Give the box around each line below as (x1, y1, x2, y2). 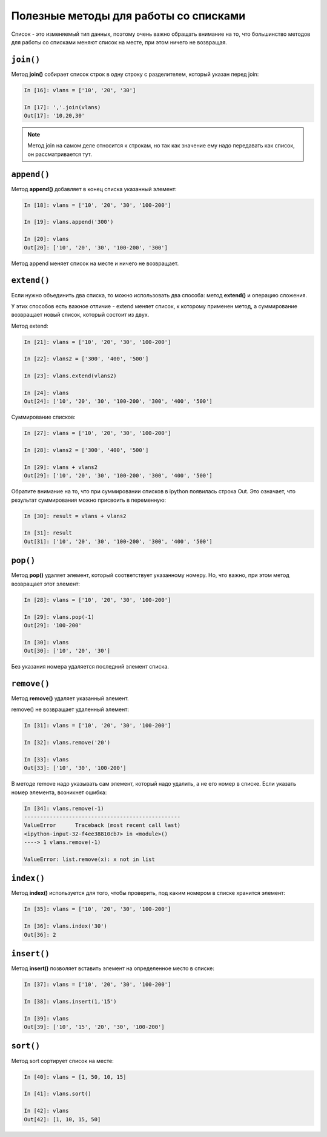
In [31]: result (24, 530, 73, 536)
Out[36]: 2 (24, 931, 56, 938)
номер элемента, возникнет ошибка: (11, 789, 107, 796)
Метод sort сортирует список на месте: (11, 1057, 114, 1064)
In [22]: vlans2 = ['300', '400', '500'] (24, 356, 149, 362)
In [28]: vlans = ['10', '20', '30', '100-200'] (24, 596, 171, 603)
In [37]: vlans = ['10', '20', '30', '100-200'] (24, 981, 171, 988)
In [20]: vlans (24, 235, 69, 243)
